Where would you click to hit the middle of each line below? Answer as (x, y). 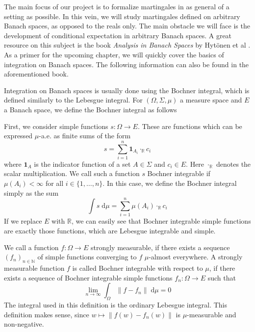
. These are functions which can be (190, 126)
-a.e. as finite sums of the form (85, 136)
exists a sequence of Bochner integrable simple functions (88, 277)
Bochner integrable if (179, 173)
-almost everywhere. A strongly (196, 257)
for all (54, 183)
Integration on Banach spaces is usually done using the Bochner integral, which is (127, 90)
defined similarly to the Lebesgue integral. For (73, 100)
